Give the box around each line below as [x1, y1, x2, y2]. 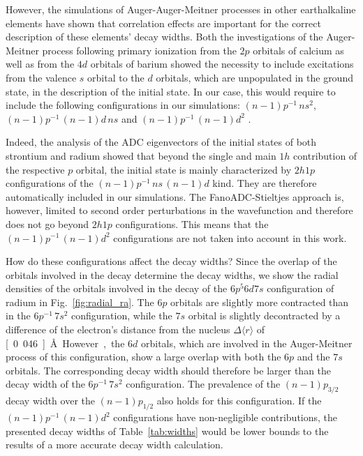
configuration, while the [71, 308, 172, 323]
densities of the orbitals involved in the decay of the [6, 281, 228, 296]
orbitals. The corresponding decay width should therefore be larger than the [6, 363, 332, 377]
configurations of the [6, 176, 94, 190]
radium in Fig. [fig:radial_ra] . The [6, 294, 154, 309]
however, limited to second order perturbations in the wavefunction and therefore [6, 203, 353, 218]
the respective [6, 162, 65, 176]
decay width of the [6, 377, 85, 391]
